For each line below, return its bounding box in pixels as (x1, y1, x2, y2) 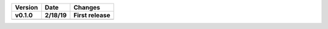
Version (15, 4, 38, 11)
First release (73, 11, 111, 19)
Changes (73, 4, 100, 11)
